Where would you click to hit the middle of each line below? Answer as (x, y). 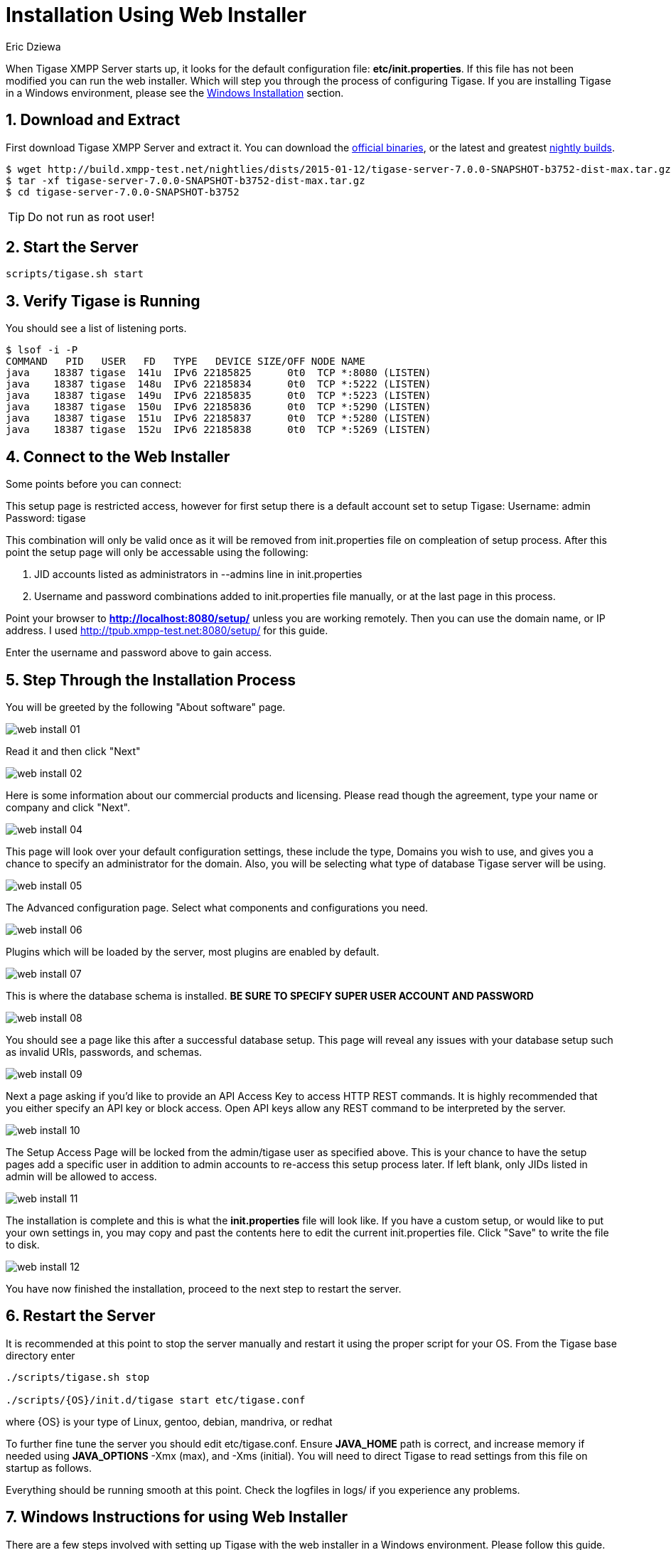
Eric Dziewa (33, 46)
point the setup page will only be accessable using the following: (157, 552)
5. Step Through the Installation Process (151, 680)
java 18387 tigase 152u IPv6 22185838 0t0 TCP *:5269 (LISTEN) (219, 430)
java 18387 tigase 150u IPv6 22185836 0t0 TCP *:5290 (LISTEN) (219, 407)
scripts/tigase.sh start (75, 274)
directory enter (41, 1355)
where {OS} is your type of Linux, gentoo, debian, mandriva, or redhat (169, 1421)
